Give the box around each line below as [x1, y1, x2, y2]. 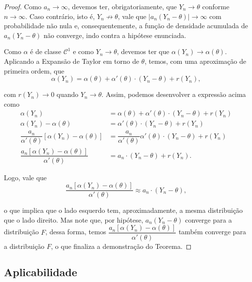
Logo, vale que [4, 172, 47, 182]
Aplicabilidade [4, 264, 77, 280]
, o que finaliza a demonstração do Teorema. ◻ [51, 241, 192, 251]
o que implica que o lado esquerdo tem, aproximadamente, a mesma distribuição [4, 205, 243, 215]
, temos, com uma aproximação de [144, 56, 246, 66]
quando [56, 89, 79, 99]
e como [73, 46, 94, 56]
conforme [202, 1, 230, 11]
